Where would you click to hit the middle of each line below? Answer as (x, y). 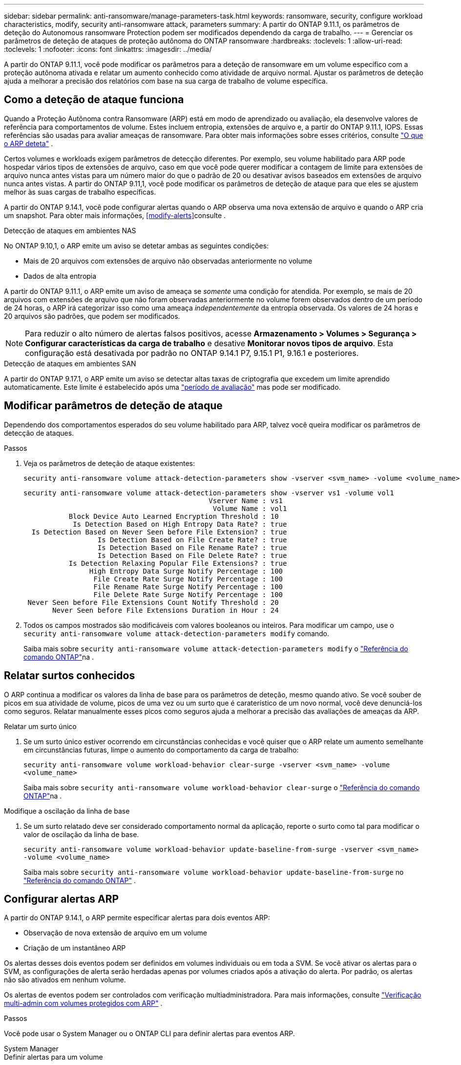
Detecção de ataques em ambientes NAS (70, 230)
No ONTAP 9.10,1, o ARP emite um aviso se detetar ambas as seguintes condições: (136, 245)
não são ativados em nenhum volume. (65, 980)
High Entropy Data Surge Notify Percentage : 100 (186, 571)
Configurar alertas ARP (62, 899)
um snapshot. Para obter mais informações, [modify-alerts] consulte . (115, 215)
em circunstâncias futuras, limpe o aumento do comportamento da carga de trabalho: (161, 750)
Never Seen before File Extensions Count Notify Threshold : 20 (153, 602)
